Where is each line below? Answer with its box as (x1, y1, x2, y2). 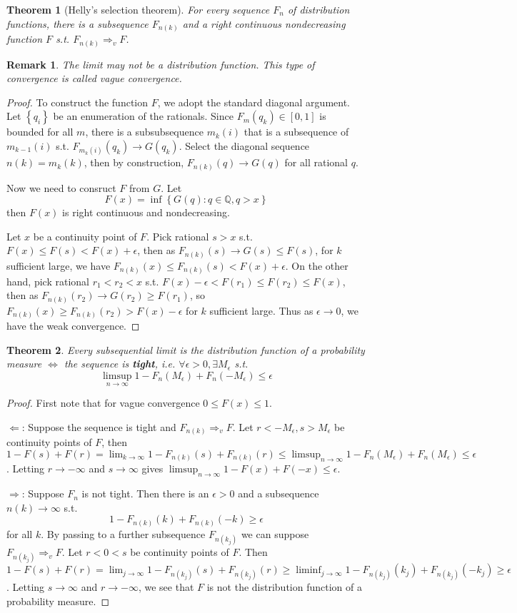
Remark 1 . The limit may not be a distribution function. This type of (6, 56, 315, 71)
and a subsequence (238, 486, 319, 501)
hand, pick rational (6, 273, 89, 288)
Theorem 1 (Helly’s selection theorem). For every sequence (6, 2, 270, 16)
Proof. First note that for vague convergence (6, 395, 200, 410)
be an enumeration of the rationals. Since (53, 108, 234, 123)
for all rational (284, 155, 348, 170)
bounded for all (6, 124, 74, 139)
